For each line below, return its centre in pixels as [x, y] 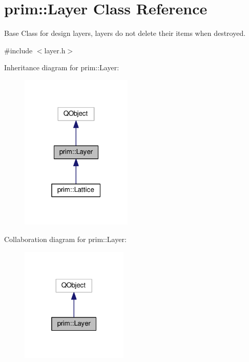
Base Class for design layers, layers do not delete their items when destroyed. [125, 33]
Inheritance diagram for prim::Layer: [62, 67]
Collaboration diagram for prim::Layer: [65, 239]
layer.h [55, 50]
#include [18, 50]
